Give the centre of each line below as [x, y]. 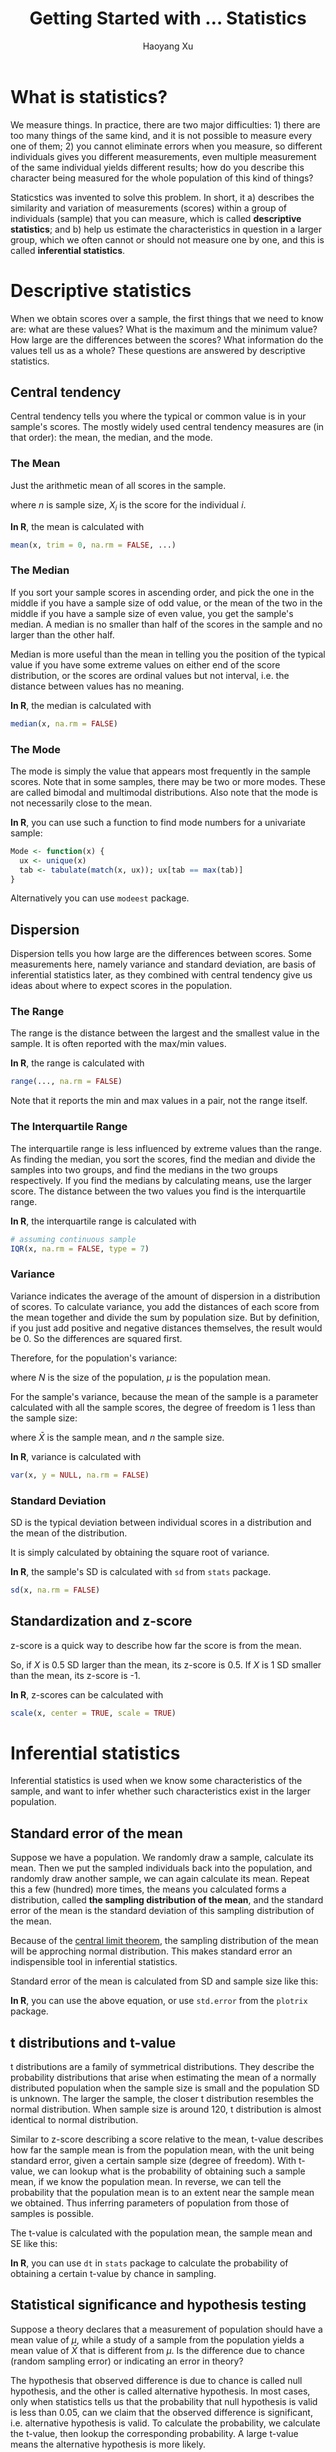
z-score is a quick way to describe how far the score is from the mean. [156, 1645]
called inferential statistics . [68, 250]
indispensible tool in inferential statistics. [94, 1962]
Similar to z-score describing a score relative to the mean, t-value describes [167, 2139]
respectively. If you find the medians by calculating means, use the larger [161, 1180]
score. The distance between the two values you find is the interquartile [158, 1191]
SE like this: [34, 2243]
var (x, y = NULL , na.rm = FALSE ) [80, 1475]
